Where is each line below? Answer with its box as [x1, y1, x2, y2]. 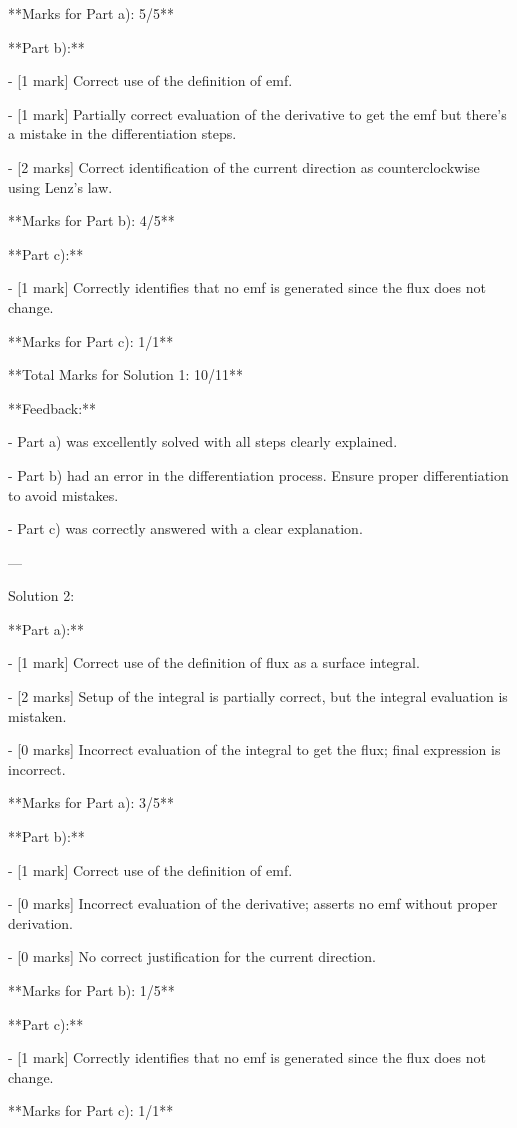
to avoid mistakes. [8, 484, 119, 505]
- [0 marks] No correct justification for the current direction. [8, 946, 376, 967]
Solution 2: [8, 585, 75, 606]
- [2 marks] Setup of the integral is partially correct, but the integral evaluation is [8, 686, 508, 707]
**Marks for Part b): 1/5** [8, 980, 175, 1000]
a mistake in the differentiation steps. [8, 123, 237, 144]
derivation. [8, 912, 74, 933]
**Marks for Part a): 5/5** [8, 3, 175, 23]
